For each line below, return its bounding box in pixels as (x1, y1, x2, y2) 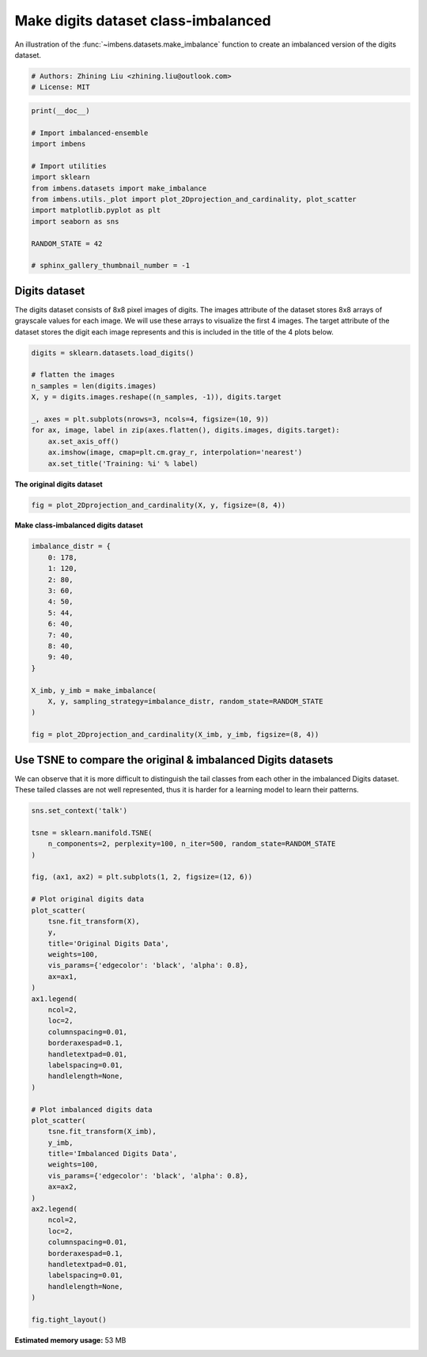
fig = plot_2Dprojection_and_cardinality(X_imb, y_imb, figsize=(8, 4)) (31, 730, 319, 739)
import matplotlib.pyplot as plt (31, 206, 161, 215)
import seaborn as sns (31, 217, 119, 225)
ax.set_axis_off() (47, 437, 119, 446)
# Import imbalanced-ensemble (31, 128, 149, 138)
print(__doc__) (31, 106, 90, 115)
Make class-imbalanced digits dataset (14, 520, 144, 530)
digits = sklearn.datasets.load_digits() (31, 348, 195, 357)
